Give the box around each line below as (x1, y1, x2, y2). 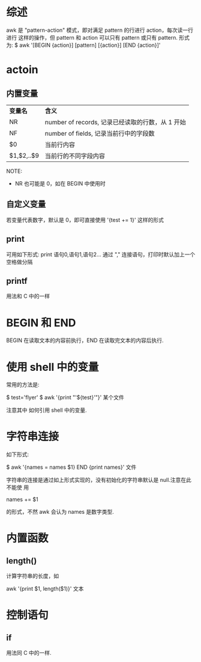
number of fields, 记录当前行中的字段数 (44, 129, 155, 137)
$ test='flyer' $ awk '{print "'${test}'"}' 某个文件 (6, 394, 124, 401)
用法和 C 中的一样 (6, 292, 50, 300)
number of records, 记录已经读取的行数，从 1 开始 (44, 118, 186, 126)
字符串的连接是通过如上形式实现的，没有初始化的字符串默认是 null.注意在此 (6, 477, 192, 484)
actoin (6, 63, 38, 77)
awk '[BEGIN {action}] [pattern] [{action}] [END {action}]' (19, 41, 161, 49)
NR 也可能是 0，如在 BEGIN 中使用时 (14, 179, 106, 187)
